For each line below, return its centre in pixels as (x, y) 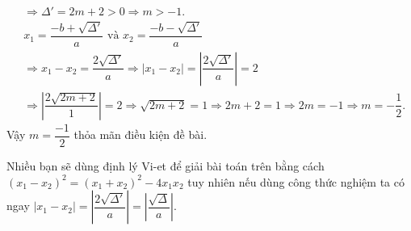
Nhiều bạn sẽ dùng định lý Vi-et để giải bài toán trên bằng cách (166, 166)
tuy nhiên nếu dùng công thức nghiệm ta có (296, 181)
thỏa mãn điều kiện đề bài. (140, 134)
